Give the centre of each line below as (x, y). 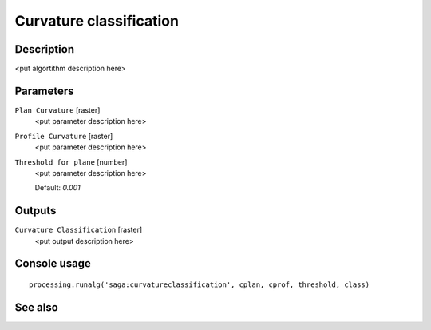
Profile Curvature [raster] (64, 136)
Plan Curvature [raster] (57, 110)
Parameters (44, 91)
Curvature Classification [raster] (79, 230)
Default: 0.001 (58, 188)
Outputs (36, 211)
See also (37, 307)
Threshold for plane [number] (71, 162)
